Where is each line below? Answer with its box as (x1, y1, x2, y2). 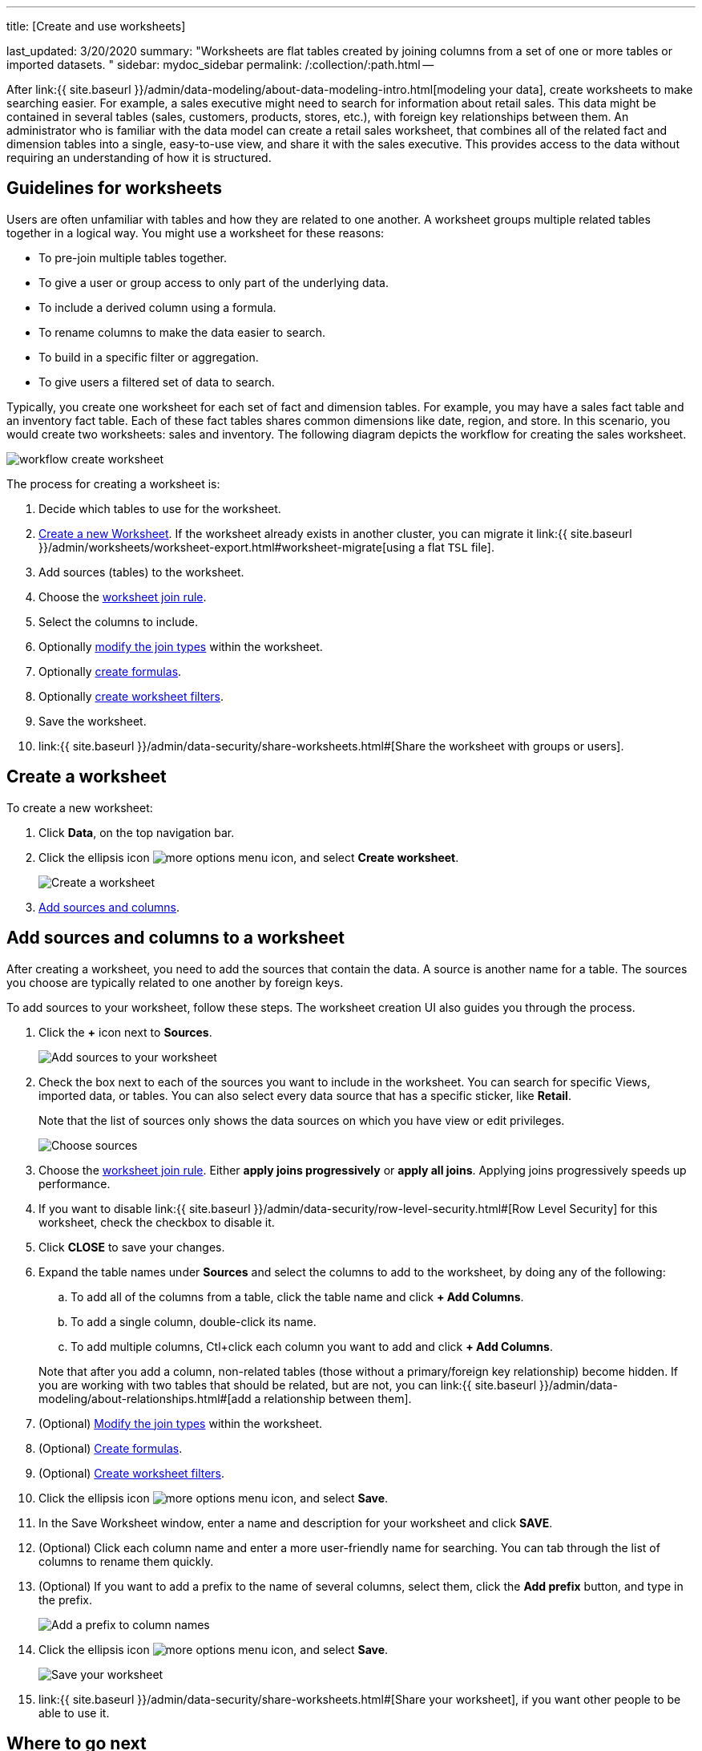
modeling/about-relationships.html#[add (38, 1391, 252, 1405)
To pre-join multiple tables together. (38, 250, 228, 265)
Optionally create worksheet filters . (38, 689, 224, 703)
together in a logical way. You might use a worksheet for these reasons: (6, 225, 385, 240)
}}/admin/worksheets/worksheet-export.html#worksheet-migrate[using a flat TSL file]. (38, 540, 495, 554)
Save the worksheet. (38, 714, 147, 728)
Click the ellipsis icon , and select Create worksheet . (38, 850, 459, 864)
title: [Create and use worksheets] (6, 19, 186, 33)
